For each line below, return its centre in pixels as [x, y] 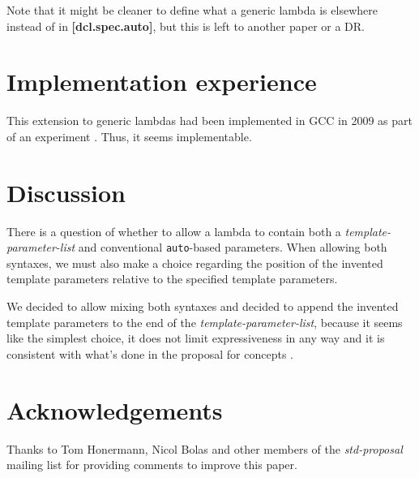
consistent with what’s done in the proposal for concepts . [150, 353]
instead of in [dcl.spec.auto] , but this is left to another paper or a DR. [186, 26]
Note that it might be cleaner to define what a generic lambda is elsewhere [192, 10]
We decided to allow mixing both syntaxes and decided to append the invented [203, 306]
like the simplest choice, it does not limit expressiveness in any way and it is [196, 338]
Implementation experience [162, 82]
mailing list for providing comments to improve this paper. [152, 465]
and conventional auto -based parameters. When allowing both [233, 247]
